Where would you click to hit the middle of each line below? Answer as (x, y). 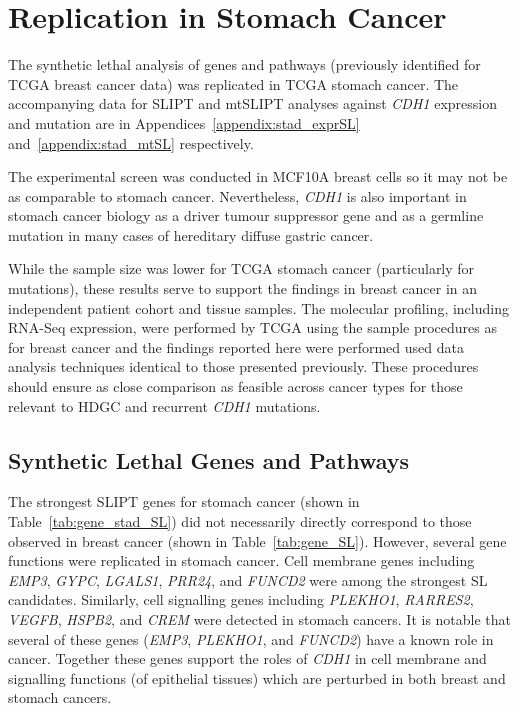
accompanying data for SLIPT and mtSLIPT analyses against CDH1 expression (252, 103)
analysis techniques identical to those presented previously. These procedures (243, 366)
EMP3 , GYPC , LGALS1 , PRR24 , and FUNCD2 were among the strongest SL (248, 579)
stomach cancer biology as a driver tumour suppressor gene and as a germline (246, 215)
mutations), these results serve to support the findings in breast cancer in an (243, 288)
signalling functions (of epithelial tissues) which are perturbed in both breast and (257, 677)
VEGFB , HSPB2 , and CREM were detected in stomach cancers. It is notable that (260, 618)
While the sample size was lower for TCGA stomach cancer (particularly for (241, 268)
